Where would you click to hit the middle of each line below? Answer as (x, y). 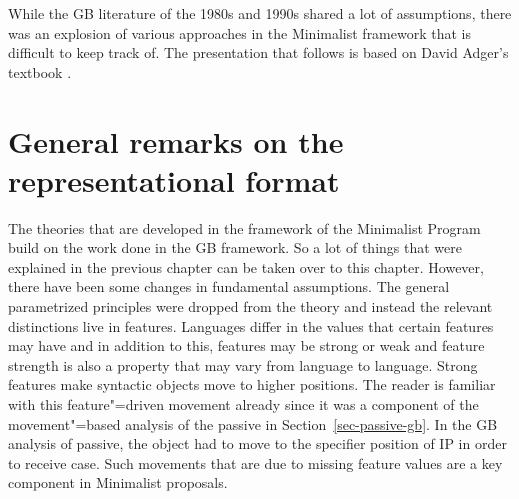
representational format (174, 179)
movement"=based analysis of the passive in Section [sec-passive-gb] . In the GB (253, 423)
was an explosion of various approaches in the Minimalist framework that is (240, 32)
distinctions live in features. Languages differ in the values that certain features (251, 325)
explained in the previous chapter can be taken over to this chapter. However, (246, 266)
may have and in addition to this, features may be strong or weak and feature (246, 345)
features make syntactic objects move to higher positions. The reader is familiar (252, 384)
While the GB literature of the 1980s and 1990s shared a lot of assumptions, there (260, 13)
